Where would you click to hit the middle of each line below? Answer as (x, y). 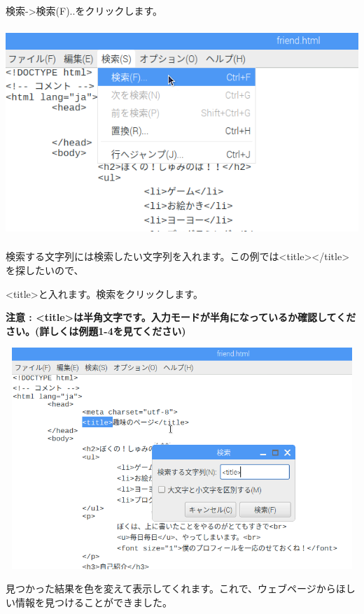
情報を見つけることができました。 (93, 602)
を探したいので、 (45, 270)
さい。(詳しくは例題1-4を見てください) (96, 330)
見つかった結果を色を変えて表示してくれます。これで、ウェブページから (171, 588)
